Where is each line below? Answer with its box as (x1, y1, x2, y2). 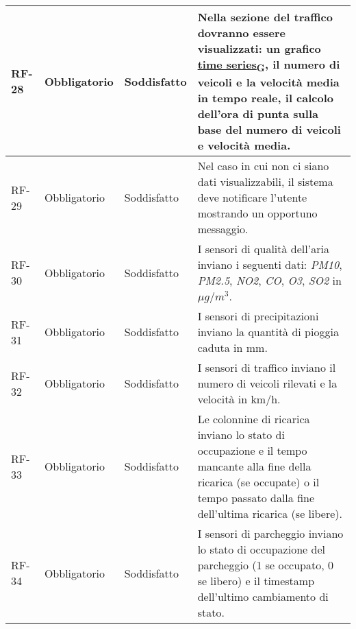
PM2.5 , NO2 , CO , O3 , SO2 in (197, 272, 342, 289)
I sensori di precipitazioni (197, 308, 319, 324)
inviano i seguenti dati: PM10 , (197, 257, 342, 273)
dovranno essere (197, 25, 285, 40)
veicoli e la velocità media (197, 74, 340, 91)
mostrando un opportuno (197, 205, 318, 222)
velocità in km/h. (197, 391, 281, 407)
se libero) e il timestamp (197, 573, 315, 589)
